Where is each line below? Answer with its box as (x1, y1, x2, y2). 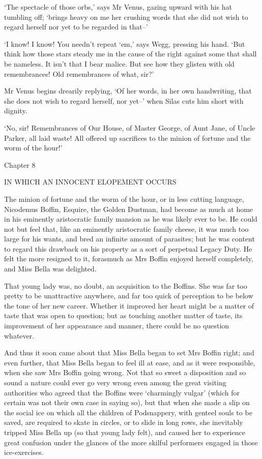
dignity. (4, 105, 27, 116)
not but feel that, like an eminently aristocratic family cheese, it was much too (4, 223, 249, 234)
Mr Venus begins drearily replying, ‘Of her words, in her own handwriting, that (4, 85, 252, 96)
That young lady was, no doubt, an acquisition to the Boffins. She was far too (4, 280, 247, 291)
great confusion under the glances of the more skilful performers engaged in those (4, 437, 258, 447)
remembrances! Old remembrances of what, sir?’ (4, 68, 154, 79)
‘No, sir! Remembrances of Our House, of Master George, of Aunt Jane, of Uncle (4, 122, 255, 133)
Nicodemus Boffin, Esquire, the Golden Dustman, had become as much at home (4, 203, 253, 214)
